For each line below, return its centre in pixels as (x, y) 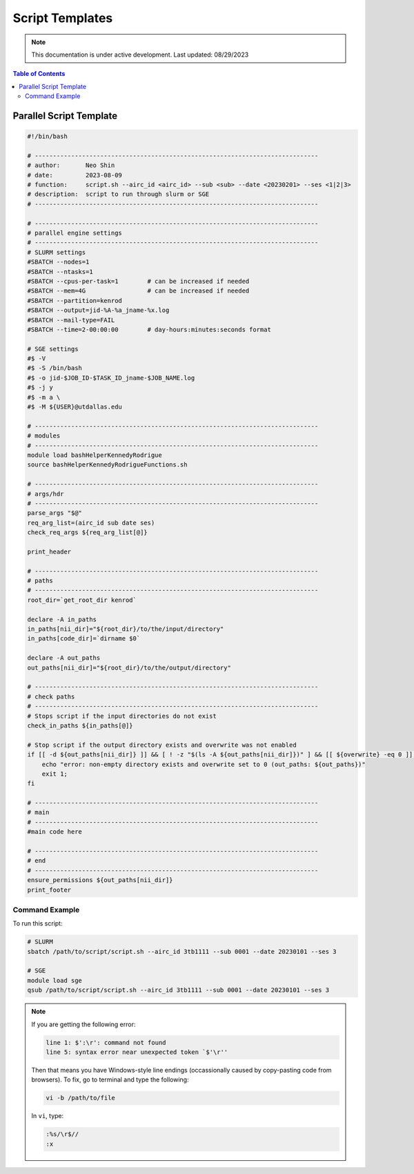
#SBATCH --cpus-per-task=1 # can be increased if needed (138, 281)
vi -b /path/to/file (80, 1098)
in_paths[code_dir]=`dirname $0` (84, 639)
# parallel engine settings (75, 233)
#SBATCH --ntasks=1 (60, 272)
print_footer (49, 890)
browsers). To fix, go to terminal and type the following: (110, 1079)
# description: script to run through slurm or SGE (118, 194)
